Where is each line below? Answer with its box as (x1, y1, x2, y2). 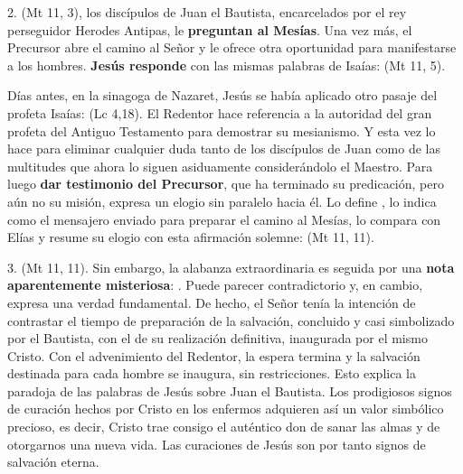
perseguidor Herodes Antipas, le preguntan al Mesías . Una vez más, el (7, 20, 412, 39)
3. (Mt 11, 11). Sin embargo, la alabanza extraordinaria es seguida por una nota (7, 257, 455, 276)
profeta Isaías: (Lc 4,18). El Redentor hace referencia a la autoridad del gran (7, 103, 432, 122)
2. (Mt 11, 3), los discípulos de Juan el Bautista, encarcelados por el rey (7, 3, 407, 21)
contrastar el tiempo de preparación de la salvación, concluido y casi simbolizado (7, 311, 455, 330)
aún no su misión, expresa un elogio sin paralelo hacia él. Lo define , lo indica (7, 191, 437, 210)
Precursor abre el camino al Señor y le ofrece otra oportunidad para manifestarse (7, 38, 457, 57)
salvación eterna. (7, 452, 99, 471)
